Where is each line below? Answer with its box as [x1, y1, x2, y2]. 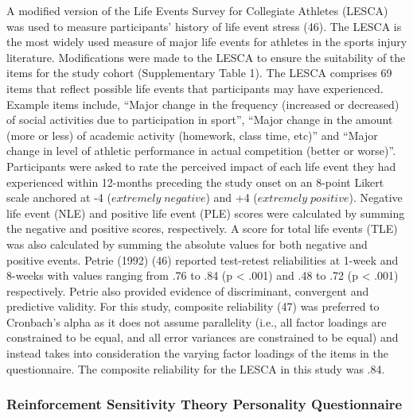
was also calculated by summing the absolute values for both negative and [6, 235, 368, 252]
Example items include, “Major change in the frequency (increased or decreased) [6, 95, 399, 112]
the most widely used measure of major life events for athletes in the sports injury [6, 33, 407, 50]
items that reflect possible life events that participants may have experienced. [6, 79, 384, 96]
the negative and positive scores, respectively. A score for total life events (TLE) [6, 220, 398, 237]
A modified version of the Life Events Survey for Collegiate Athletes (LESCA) [6, 2, 388, 18]
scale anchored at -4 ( [6, 189, 111, 206]
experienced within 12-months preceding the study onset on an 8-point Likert [6, 173, 384, 190]
